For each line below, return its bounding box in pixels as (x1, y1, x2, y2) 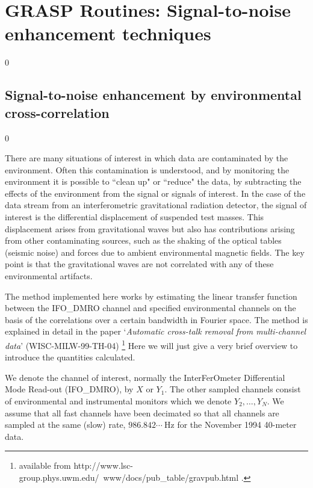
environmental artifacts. (5, 270, 93, 282)
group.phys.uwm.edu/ (19, 471, 99, 483)
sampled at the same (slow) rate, (5, 418, 126, 431)
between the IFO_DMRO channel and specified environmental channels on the (5, 301, 296, 314)
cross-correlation (5, 103, 110, 122)
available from (19, 459, 71, 472)
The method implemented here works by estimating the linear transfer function (5, 289, 297, 302)
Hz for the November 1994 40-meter (164, 418, 297, 431)
